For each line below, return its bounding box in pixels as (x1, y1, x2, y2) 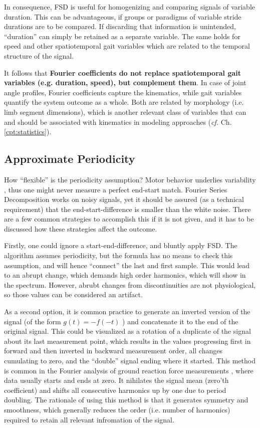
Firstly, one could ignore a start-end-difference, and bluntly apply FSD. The (4, 240, 237, 251)
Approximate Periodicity (4, 151, 135, 166)
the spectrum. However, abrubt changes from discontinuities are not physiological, (4, 279, 256, 290)
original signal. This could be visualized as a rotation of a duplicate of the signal (4, 326, 251, 336)
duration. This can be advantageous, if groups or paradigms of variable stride (4, 11, 241, 22)
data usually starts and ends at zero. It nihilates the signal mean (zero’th (4, 375, 229, 385)
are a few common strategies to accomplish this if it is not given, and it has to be (4, 213, 254, 224)
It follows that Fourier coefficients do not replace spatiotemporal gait (4, 67, 241, 78)
